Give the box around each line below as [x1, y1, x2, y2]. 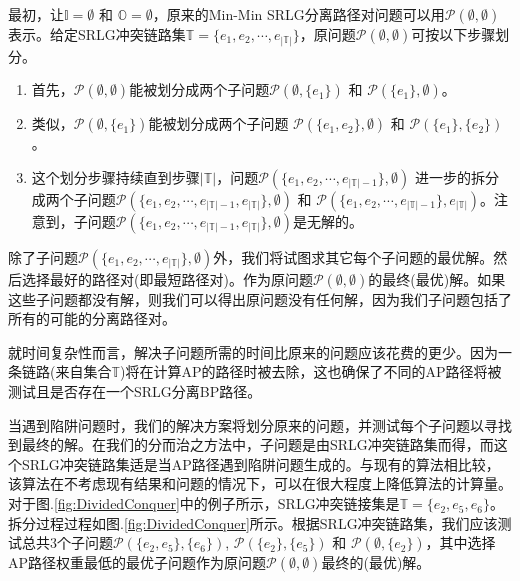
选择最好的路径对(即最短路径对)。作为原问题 [21, 268, 313, 289]
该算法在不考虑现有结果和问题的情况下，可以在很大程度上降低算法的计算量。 [8, 473, 512, 494]
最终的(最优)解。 [321, 552, 431, 573]
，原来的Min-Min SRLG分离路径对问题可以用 [152, 4, 445, 24]
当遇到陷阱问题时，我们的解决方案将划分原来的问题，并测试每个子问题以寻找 [8, 414, 512, 435]
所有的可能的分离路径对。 [8, 308, 176, 329]
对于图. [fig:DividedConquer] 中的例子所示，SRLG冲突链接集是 [8, 493, 400, 514]
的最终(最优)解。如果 [368, 268, 506, 289]
